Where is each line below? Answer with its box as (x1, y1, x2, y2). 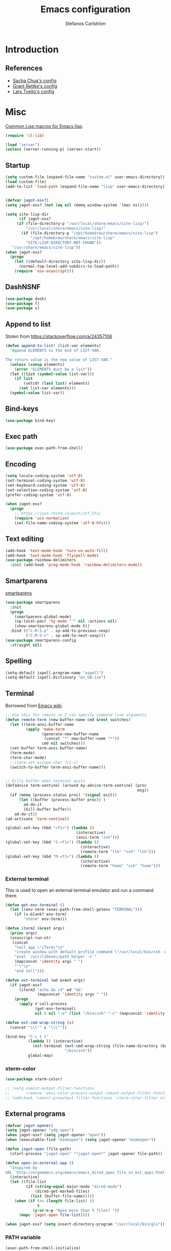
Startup (5, 161, 30, 169)
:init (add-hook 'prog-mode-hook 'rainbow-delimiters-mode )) (10, 562, 142, 567)
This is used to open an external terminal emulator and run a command (5, 887, 154, 893)
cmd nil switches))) (41, 741, 85, 746)
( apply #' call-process (18, 1002, 67, 1007)
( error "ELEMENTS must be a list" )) (14, 366, 93, 372)
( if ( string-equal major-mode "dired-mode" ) (25, 1184, 122, 1189)
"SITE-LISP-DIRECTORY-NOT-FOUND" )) (25, 240, 101, 245)
